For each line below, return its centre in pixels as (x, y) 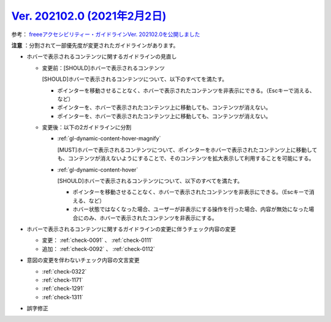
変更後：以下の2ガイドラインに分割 (87, 127)
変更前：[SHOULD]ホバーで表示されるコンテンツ (103, 68)
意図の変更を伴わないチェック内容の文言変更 (83, 260)
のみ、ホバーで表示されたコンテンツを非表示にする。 (150, 218)
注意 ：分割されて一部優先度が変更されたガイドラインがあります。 (95, 45)
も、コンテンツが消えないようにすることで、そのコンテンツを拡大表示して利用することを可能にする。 (186, 159)
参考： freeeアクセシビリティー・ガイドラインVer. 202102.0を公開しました (106, 34)
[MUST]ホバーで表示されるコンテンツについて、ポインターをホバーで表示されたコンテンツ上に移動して (188, 149)
